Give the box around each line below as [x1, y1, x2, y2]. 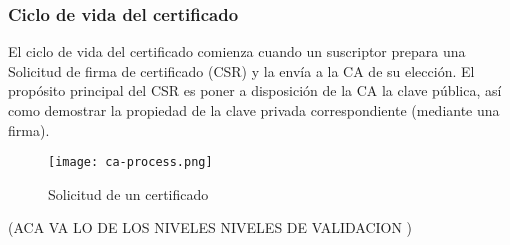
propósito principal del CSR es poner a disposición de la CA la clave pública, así [8, 80, 502, 101]
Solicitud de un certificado [48, 183, 209, 204]
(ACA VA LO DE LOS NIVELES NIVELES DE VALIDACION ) [8, 217, 413, 238]
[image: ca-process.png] [48, 155, 213, 170]
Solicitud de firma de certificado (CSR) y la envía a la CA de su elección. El [8, 60, 475, 81]
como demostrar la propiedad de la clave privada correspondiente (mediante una [8, 100, 500, 120]
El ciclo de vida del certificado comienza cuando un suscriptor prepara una [8, 41, 466, 62]
